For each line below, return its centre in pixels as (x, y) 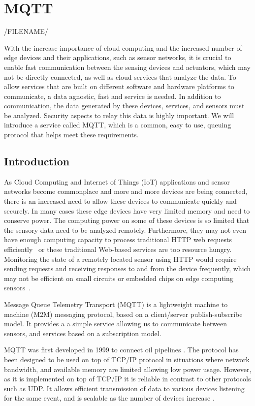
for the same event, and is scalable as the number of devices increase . (109, 398)
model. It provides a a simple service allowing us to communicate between (115, 324)
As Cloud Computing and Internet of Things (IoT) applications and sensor (117, 181)
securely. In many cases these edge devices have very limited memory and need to (127, 210)
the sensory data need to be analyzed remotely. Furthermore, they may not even (125, 230)
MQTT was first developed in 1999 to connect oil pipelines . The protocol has (121, 350)
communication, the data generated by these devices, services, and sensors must (124, 106)
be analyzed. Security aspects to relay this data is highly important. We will (119, 115)
